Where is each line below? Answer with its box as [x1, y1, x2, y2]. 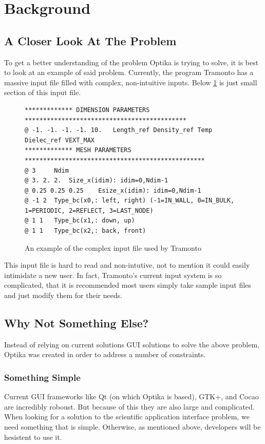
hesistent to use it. [4, 431, 62, 442]
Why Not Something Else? [4, 315, 149, 331]
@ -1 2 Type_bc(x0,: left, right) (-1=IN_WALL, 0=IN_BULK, [25, 197, 235, 205]
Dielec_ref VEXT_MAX [25, 136, 95, 144]
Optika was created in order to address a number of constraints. [4, 349, 206, 360]
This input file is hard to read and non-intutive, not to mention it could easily [4, 260, 250, 270]
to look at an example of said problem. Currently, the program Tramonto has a [4, 67, 254, 78]
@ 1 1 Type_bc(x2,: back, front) [25, 227, 146, 235]
